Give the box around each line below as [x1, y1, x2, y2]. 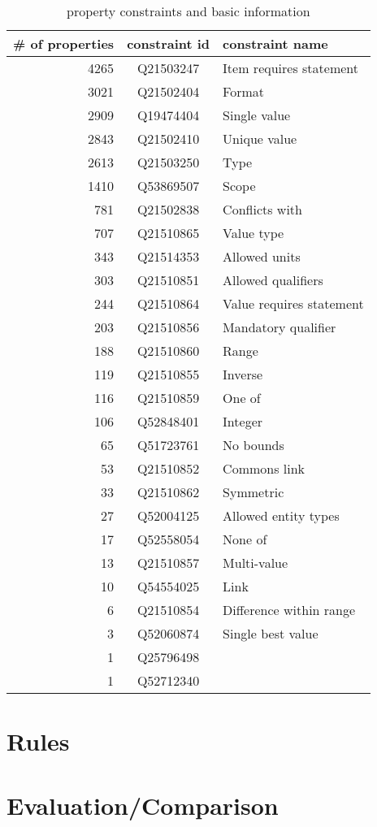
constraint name [223, 34, 328, 53]
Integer [223, 412, 263, 431]
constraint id [127, 34, 210, 53]
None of [223, 530, 267, 548]
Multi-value [223, 553, 288, 572]
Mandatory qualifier [223, 318, 336, 336]
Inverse [223, 365, 263, 383]
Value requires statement [223, 294, 364, 313]
